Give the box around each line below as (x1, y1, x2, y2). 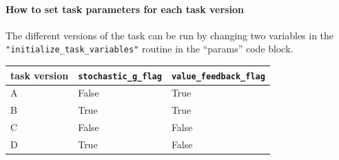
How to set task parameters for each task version (6, 1, 244, 16)
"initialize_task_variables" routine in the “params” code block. (6, 41, 294, 56)
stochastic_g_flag (78, 71, 162, 81)
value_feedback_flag (171, 71, 265, 81)
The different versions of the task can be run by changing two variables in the (6, 28, 334, 42)
